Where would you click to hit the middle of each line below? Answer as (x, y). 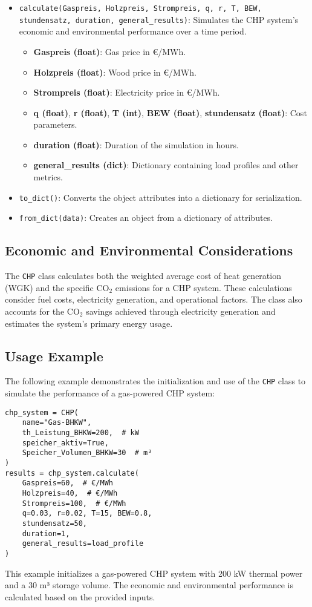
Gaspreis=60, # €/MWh (67, 483)
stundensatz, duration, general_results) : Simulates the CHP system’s (159, 19)
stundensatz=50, (55, 523)
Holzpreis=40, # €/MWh (70, 493)
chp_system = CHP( (42, 412)
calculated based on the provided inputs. (80, 596)
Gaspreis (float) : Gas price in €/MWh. (110, 51)
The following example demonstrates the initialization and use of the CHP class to (155, 381)
